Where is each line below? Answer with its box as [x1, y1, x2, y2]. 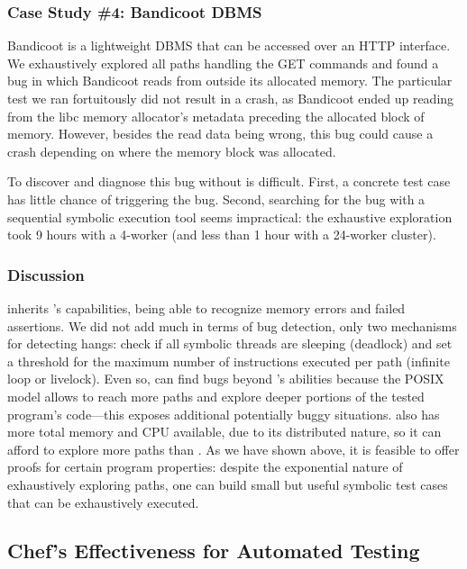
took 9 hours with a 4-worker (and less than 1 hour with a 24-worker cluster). [7, 225, 436, 244]
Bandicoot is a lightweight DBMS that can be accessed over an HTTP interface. [7, 36, 451, 55]
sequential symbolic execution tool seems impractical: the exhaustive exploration [7, 207, 453, 226]
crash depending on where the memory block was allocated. [7, 141, 336, 160]
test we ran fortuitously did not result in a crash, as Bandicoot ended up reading [7, 89, 454, 107]
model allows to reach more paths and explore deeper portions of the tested [7, 386, 425, 405]
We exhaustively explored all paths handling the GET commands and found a [7, 53, 439, 72]
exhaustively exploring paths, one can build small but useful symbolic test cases [7, 474, 448, 493]
